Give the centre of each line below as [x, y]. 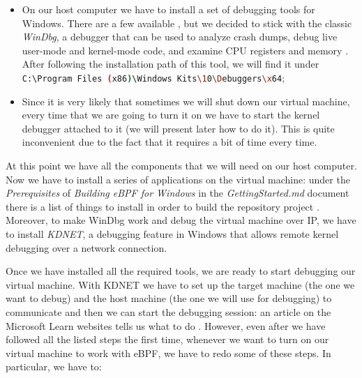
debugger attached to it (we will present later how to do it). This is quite [178, 128]
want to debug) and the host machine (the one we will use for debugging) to [169, 298]
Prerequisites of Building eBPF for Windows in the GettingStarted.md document [178, 193]
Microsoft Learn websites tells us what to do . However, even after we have [166, 325]
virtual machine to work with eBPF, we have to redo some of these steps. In [168, 353]
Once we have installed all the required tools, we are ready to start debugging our [181, 271]
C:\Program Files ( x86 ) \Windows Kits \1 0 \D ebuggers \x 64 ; [153, 77]
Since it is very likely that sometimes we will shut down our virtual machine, [186, 101]
